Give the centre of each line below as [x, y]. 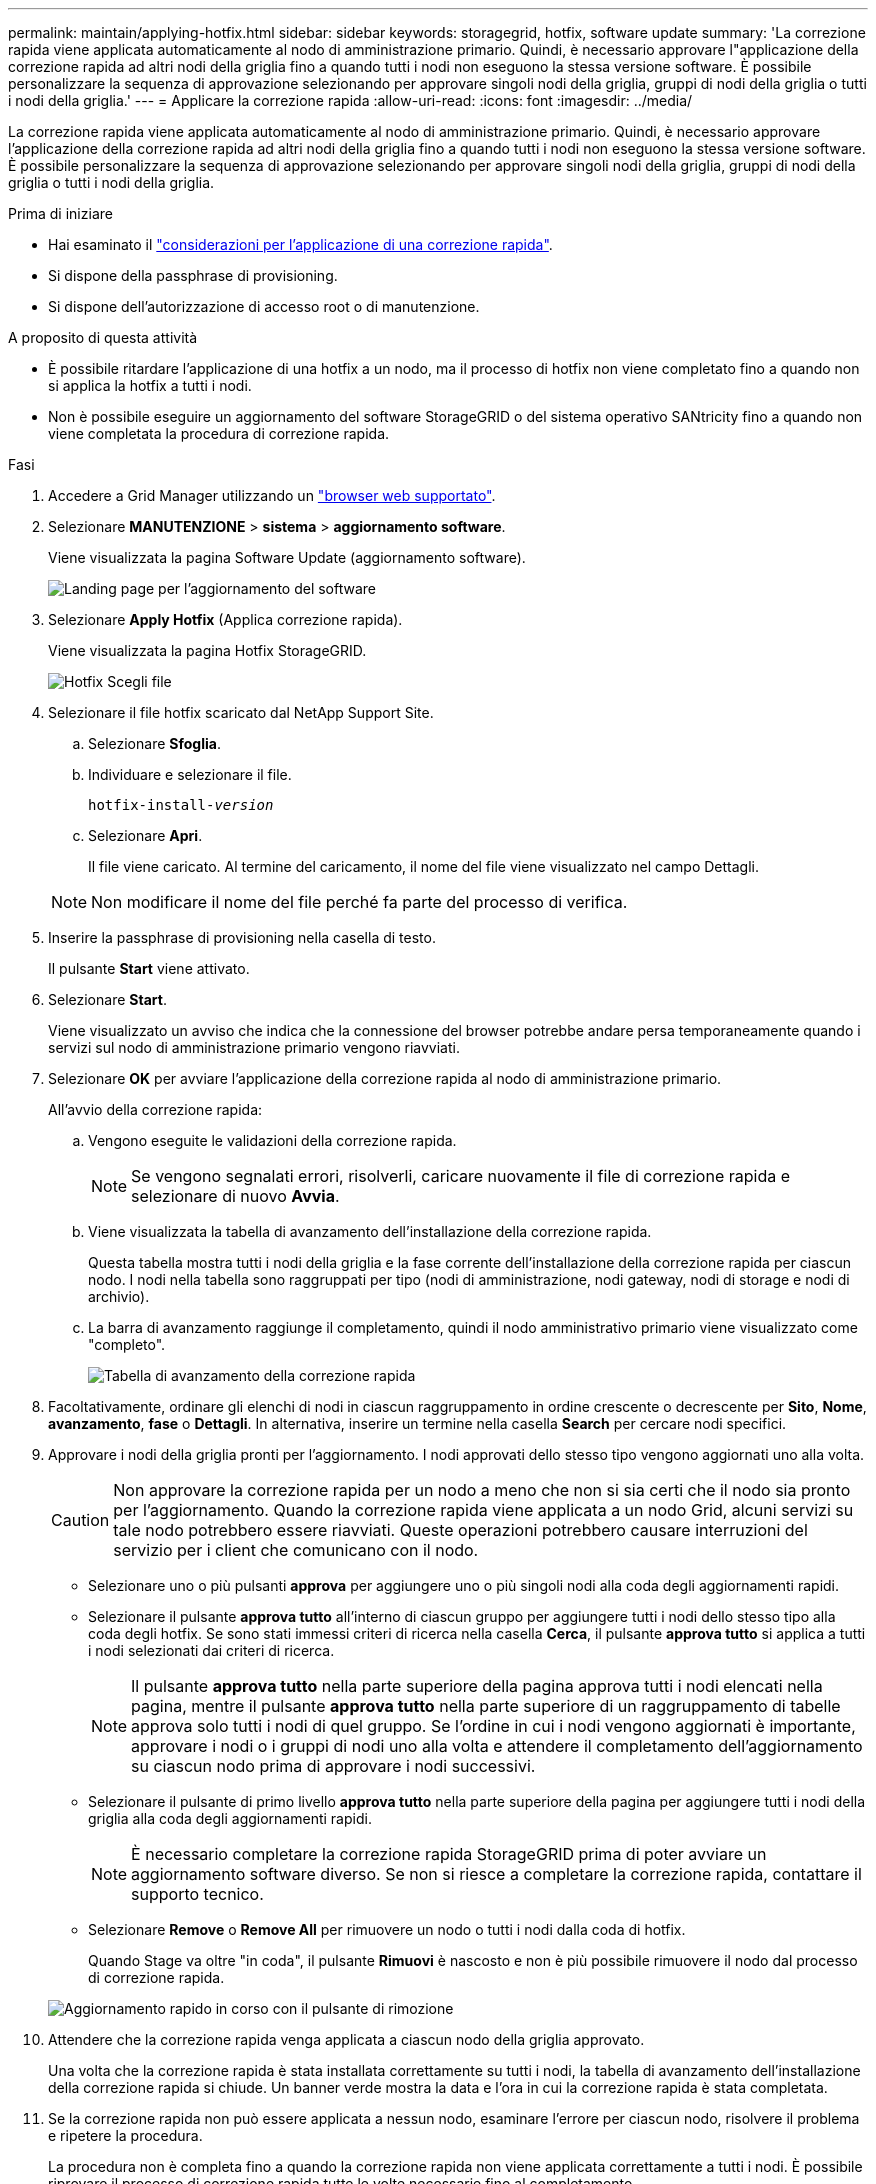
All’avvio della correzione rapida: [155, 1109]
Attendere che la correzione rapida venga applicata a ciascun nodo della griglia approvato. [346, 2039]
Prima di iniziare [60, 213]
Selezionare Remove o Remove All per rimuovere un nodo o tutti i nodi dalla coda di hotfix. [387, 1929]
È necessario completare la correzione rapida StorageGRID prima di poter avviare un [449, 1854]
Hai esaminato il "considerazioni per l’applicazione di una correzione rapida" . [300, 244]
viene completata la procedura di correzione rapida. [219, 433]
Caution [80, 1520]
